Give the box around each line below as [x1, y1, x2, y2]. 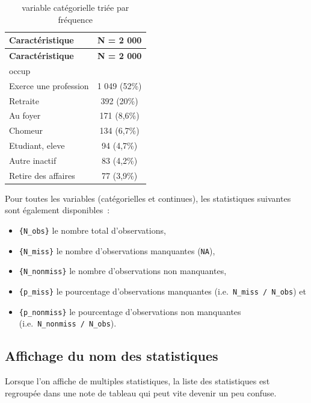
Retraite [9, 94, 40, 107]
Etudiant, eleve [9, 139, 65, 152]
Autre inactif [9, 154, 57, 166]
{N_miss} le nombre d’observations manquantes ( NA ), [19, 244, 215, 257]
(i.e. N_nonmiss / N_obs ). [19, 317, 117, 330]
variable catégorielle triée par [22, 1, 129, 13]
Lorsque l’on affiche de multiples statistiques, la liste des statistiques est [5, 375, 270, 387]
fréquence [58, 13, 93, 25]
